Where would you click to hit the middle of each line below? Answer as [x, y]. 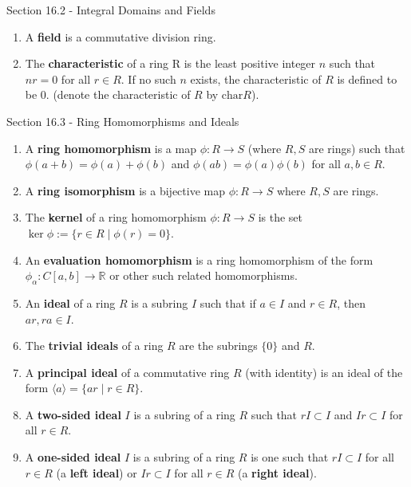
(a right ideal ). [277, 472]
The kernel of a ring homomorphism [116, 217]
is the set [281, 217]
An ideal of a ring [70, 302]
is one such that [290, 457]
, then [351, 302]
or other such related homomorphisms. [204, 275]
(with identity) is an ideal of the [324, 372]
